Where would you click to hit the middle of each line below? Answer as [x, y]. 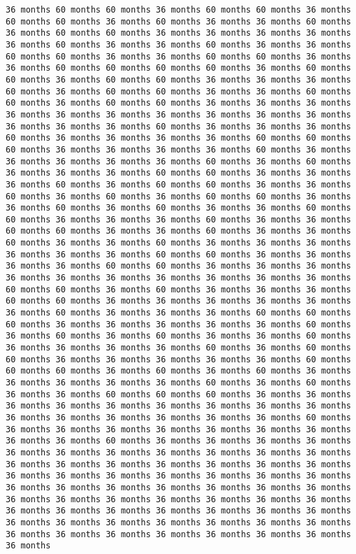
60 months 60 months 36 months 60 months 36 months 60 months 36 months [178, 371]
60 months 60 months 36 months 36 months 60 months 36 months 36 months [178, 231]
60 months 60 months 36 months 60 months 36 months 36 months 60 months [178, 21]
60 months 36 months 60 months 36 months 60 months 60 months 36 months [178, 196]
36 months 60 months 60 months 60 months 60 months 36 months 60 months [178, 68]
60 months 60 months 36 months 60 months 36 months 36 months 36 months [178, 289]
